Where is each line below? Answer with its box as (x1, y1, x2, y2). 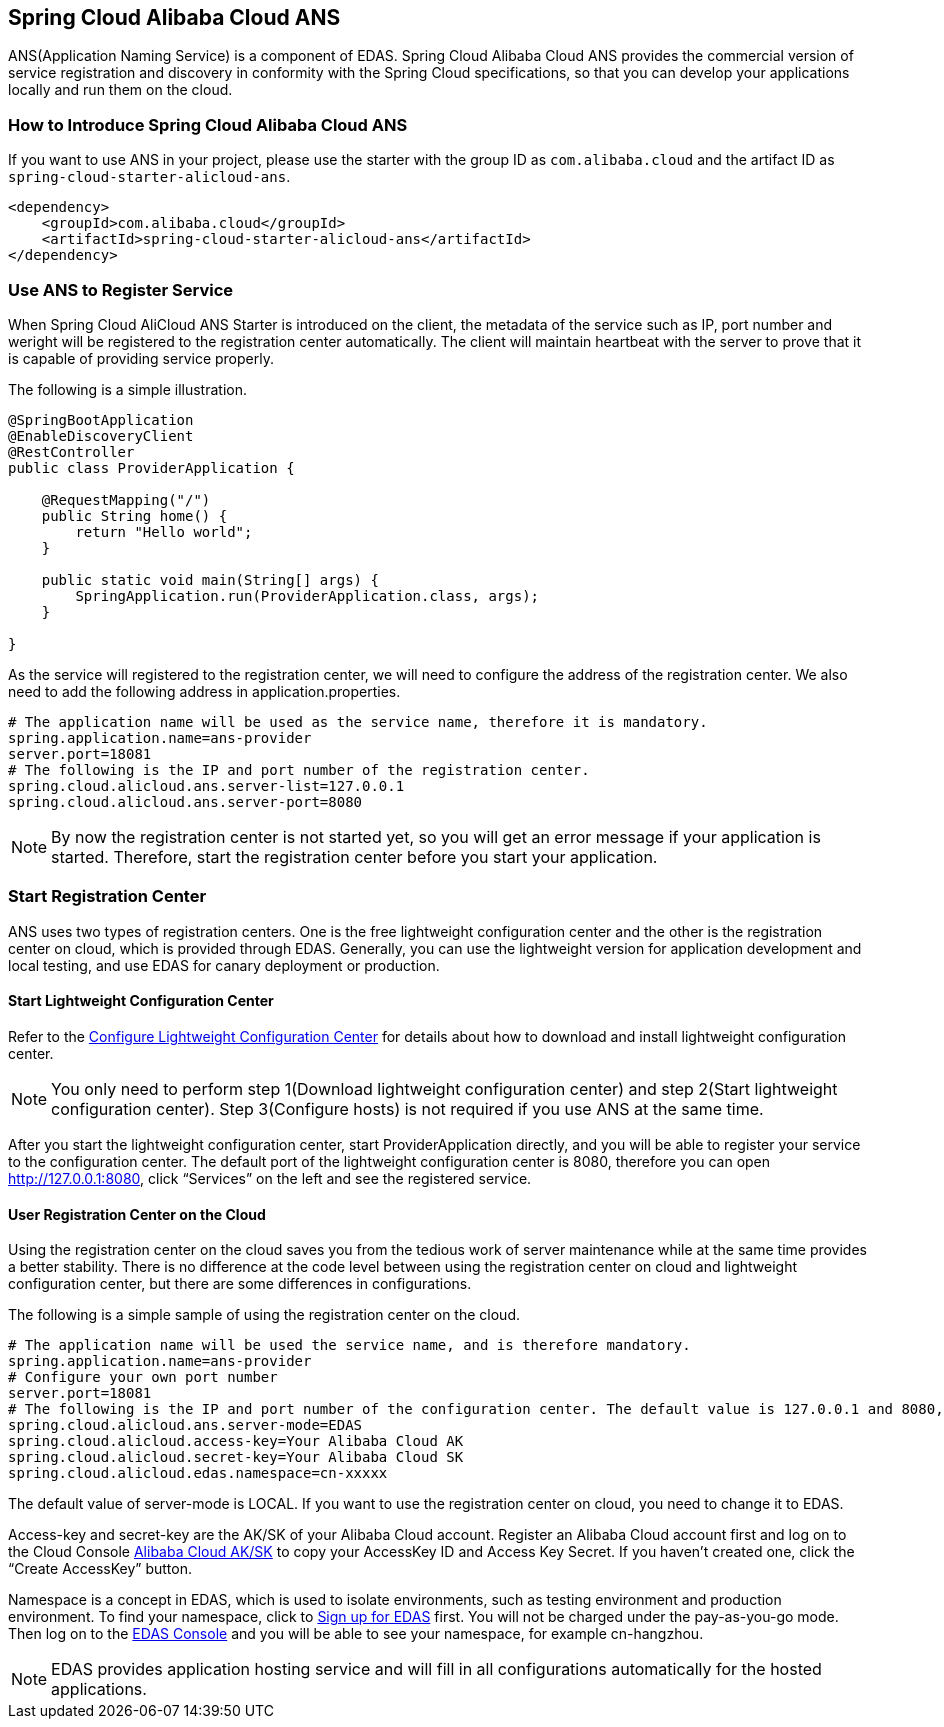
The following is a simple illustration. (8, 380, 247, 398)
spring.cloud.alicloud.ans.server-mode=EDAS (8, 1417, 363, 1434)
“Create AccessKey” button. (8, 1560, 193, 1578)
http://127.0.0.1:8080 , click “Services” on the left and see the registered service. (8, 1169, 532, 1187)
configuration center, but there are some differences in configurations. (8, 1275, 472, 1293)
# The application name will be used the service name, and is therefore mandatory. (8, 1337, 691, 1354)
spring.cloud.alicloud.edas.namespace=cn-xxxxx (8, 1465, 388, 1482)
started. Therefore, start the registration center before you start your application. (51, 846, 658, 867)
